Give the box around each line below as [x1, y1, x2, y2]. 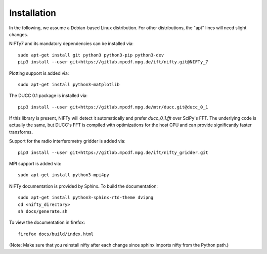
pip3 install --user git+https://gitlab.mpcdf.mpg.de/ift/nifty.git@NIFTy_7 [18, 59, 209, 65]
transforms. [9, 129, 33, 135]
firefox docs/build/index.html [18, 231, 94, 237]
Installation [9, 7, 56, 18]
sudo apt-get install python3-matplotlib [18, 82, 120, 87]
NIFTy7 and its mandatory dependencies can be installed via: [9, 41, 133, 47]
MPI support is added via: [9, 161, 62, 167]
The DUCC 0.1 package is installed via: [9, 93, 88, 99]
